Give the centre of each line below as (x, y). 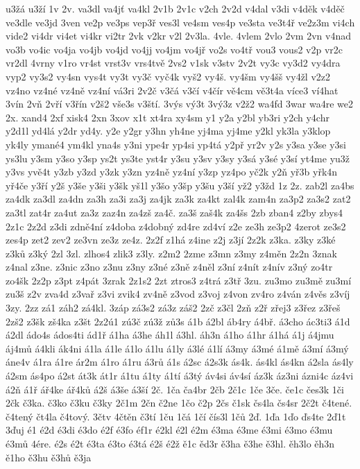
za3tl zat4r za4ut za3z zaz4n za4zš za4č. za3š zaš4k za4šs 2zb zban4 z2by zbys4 (174, 212)
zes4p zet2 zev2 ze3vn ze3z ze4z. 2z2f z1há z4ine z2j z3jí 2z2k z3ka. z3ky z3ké (171, 240)
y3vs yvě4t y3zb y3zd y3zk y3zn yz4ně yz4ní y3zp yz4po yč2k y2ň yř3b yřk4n (172, 172)
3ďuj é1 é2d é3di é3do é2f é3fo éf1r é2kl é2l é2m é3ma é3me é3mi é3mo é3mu (169, 430)
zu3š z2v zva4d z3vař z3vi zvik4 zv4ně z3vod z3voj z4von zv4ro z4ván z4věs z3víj (178, 294)
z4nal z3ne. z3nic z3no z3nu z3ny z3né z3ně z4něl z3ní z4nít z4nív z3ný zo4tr (169, 267)
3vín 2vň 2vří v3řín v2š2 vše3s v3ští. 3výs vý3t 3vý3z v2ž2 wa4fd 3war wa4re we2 (180, 104)
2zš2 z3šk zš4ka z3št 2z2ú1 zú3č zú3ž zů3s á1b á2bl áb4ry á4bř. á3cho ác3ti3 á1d (178, 321)
